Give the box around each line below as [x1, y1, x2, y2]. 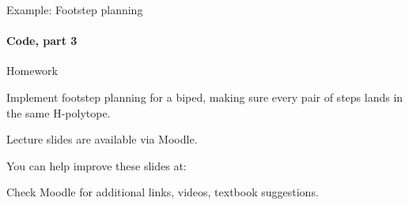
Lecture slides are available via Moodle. [6, 131, 198, 147]
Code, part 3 [6, 32, 78, 49]
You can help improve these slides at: [6, 157, 187, 173]
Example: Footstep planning [6, 2, 143, 17]
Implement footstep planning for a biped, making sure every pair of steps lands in [6, 88, 403, 105]
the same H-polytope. [6, 104, 111, 121]
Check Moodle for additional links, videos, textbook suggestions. [6, 184, 319, 200]
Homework [6, 62, 58, 79]
